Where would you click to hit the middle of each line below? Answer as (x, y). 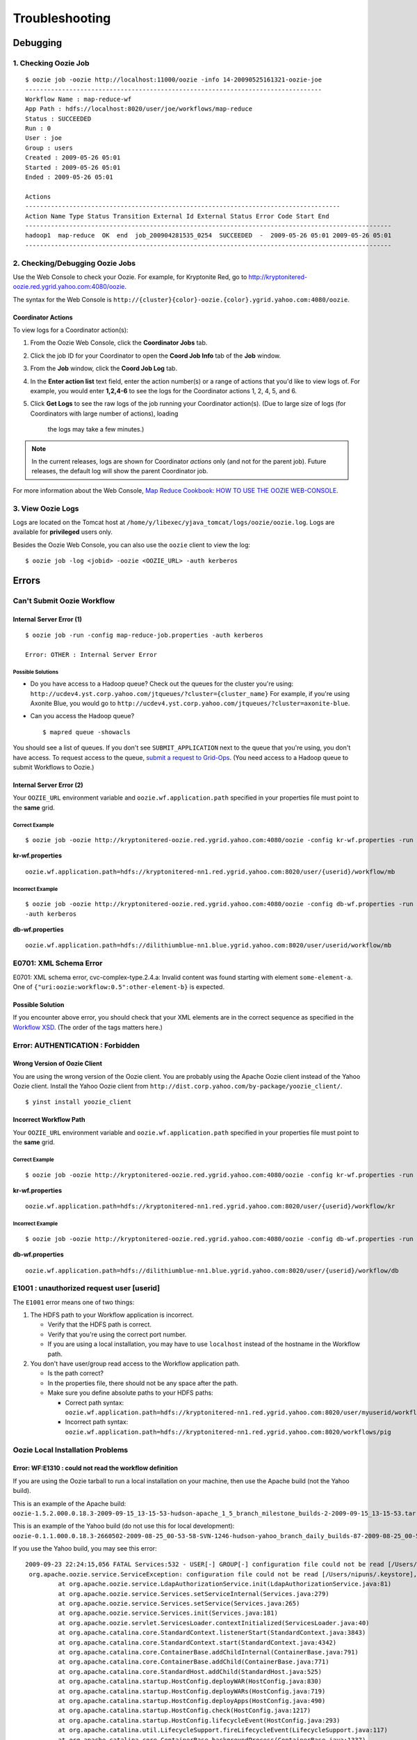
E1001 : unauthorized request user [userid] (86, 1288)
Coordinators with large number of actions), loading (104, 413)
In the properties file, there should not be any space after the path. (143, 1383)
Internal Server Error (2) (48, 785)
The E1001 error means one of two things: (74, 1302)
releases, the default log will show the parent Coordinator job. (120, 471)
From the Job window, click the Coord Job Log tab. (104, 368)
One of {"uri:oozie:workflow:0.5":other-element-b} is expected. (119, 987)
